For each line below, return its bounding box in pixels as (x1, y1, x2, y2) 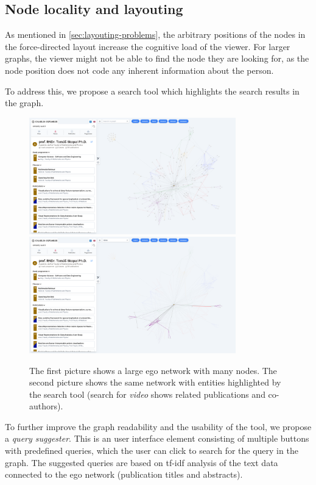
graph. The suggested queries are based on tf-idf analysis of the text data (5, 456, 278, 469)
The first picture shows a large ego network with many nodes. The (29, 364, 277, 376)
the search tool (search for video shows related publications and (29, 387, 265, 400)
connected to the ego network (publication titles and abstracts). (5, 468, 243, 481)
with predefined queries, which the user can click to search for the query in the (5, 444, 298, 457)
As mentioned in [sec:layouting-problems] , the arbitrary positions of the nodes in (5, 28, 306, 41)
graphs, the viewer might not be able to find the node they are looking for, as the (5, 52, 309, 65)
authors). (29, 400, 63, 412)
